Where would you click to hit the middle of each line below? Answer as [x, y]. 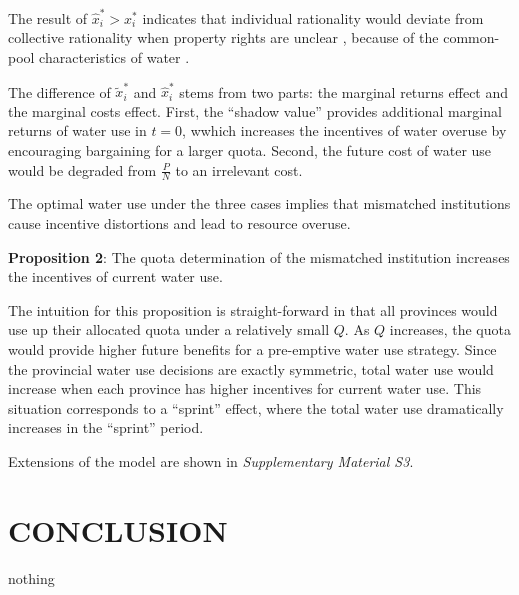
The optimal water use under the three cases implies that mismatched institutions [259, 203]
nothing [31, 577]
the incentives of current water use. [115, 276]
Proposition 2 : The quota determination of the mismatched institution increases [259, 256]
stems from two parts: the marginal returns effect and [344, 91]
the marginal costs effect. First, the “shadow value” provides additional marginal [255, 110]
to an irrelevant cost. [239, 169]
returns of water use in [77, 130]
